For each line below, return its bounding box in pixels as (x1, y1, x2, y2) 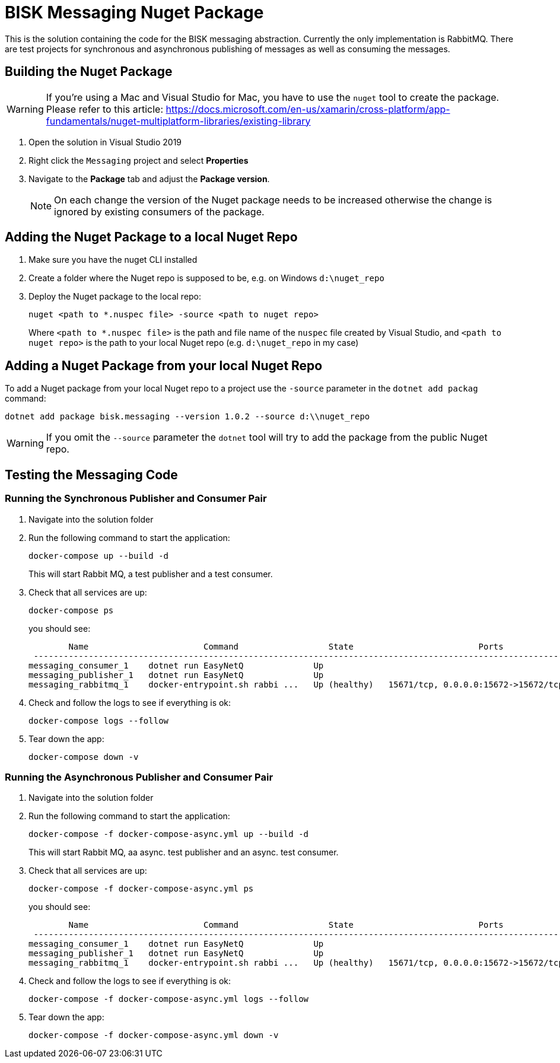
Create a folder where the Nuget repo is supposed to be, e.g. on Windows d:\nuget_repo (28, 273, 384, 284)
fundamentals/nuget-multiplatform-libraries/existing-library (46, 114, 311, 127)
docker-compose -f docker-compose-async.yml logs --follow (28, 994, 309, 1004)
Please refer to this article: (46, 103, 164, 115)
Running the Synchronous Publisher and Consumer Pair (5, 492, 267, 505)
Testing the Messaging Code (5, 467, 178, 482)
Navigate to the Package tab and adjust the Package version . (28, 173, 270, 184)
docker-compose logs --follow (28, 715, 169, 725)
